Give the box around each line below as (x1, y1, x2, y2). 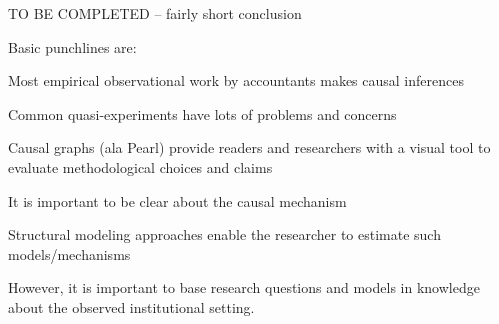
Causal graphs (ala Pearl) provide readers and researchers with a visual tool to (8, 137, 491, 158)
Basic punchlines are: (8, 36, 137, 57)
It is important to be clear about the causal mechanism (8, 190, 347, 211)
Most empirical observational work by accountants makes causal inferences (8, 70, 464, 91)
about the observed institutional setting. (8, 296, 255, 317)
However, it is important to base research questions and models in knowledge (8, 277, 480, 298)
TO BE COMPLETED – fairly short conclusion (8, 3, 302, 23)
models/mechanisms (8, 243, 131, 264)
